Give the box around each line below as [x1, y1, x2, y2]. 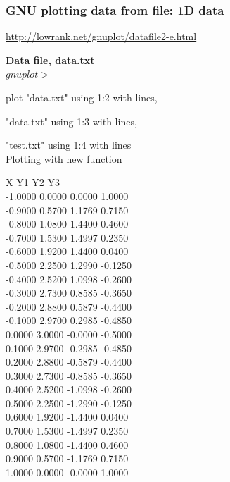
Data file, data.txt [6, 52, 95, 67]
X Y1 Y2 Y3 [6, 175, 60, 190]
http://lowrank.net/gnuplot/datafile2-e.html [6, 29, 197, 44]
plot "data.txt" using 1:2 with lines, [6, 90, 158, 104]
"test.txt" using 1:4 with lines [6, 137, 132, 152]
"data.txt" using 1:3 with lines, [6, 113, 137, 128]
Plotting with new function [6, 151, 122, 166]
